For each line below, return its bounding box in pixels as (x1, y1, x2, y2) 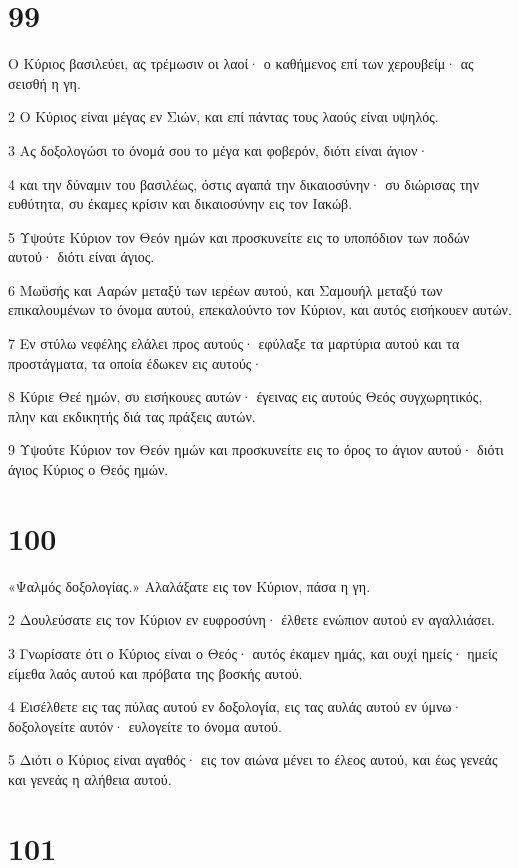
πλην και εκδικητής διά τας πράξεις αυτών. (8, 405, 256, 426)
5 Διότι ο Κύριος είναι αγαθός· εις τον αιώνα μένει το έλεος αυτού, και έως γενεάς (8, 749, 498, 770)
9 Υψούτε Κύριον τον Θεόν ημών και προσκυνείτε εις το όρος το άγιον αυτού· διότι (8, 439, 504, 460)
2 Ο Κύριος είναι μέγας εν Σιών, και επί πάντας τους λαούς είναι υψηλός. (8, 106, 439, 127)
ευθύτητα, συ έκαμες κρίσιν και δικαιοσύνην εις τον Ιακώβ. (8, 193, 353, 214)
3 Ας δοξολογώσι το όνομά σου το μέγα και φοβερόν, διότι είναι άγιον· (8, 139, 429, 160)
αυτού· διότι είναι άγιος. (8, 246, 155, 267)
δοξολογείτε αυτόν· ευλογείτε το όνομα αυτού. (8, 715, 282, 736)
